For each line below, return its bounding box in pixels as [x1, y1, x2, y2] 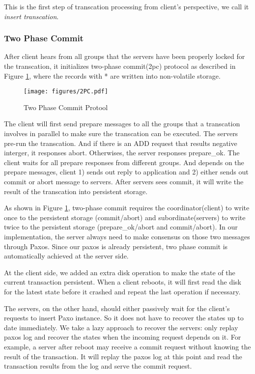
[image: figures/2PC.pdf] [24, 88, 108, 95]
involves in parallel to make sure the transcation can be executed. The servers [4, 128, 238, 139]
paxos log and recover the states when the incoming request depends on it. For [4, 332, 241, 342]
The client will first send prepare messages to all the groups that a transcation [4, 118, 240, 129]
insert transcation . [4, 11, 59, 21]
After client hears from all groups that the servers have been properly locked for [4, 51, 245, 61]
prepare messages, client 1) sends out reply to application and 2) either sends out [4, 167, 249, 177]
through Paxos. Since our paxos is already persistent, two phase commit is [4, 241, 228, 251]
